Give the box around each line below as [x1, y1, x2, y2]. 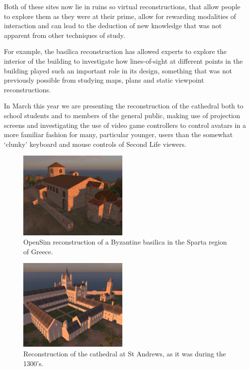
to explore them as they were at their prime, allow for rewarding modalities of [4, 11, 236, 21]
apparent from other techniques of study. [4, 30, 125, 40]
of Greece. [23, 246, 53, 256]
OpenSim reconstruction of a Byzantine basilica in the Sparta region [23, 237, 227, 247]
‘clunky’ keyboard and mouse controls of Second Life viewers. [4, 139, 186, 149]
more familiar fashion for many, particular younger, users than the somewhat [4, 129, 233, 140]
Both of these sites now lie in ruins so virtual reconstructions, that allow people [4, 1, 240, 11]
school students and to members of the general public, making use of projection [4, 110, 240, 120]
